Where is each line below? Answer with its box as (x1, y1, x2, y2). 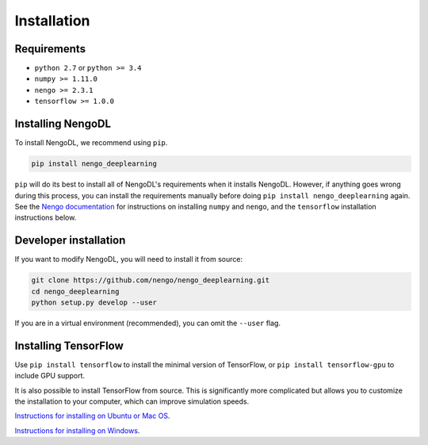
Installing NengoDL (14, 117, 111, 131)
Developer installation (14, 234, 126, 247)
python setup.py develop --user (31, 297, 158, 307)
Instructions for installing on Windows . (14, 425, 140, 435)
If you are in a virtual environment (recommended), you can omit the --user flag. (14, 318, 281, 328)
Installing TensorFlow (14, 339, 124, 352)
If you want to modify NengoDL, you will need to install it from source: (14, 255, 243, 264)
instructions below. (14, 213, 77, 222)
